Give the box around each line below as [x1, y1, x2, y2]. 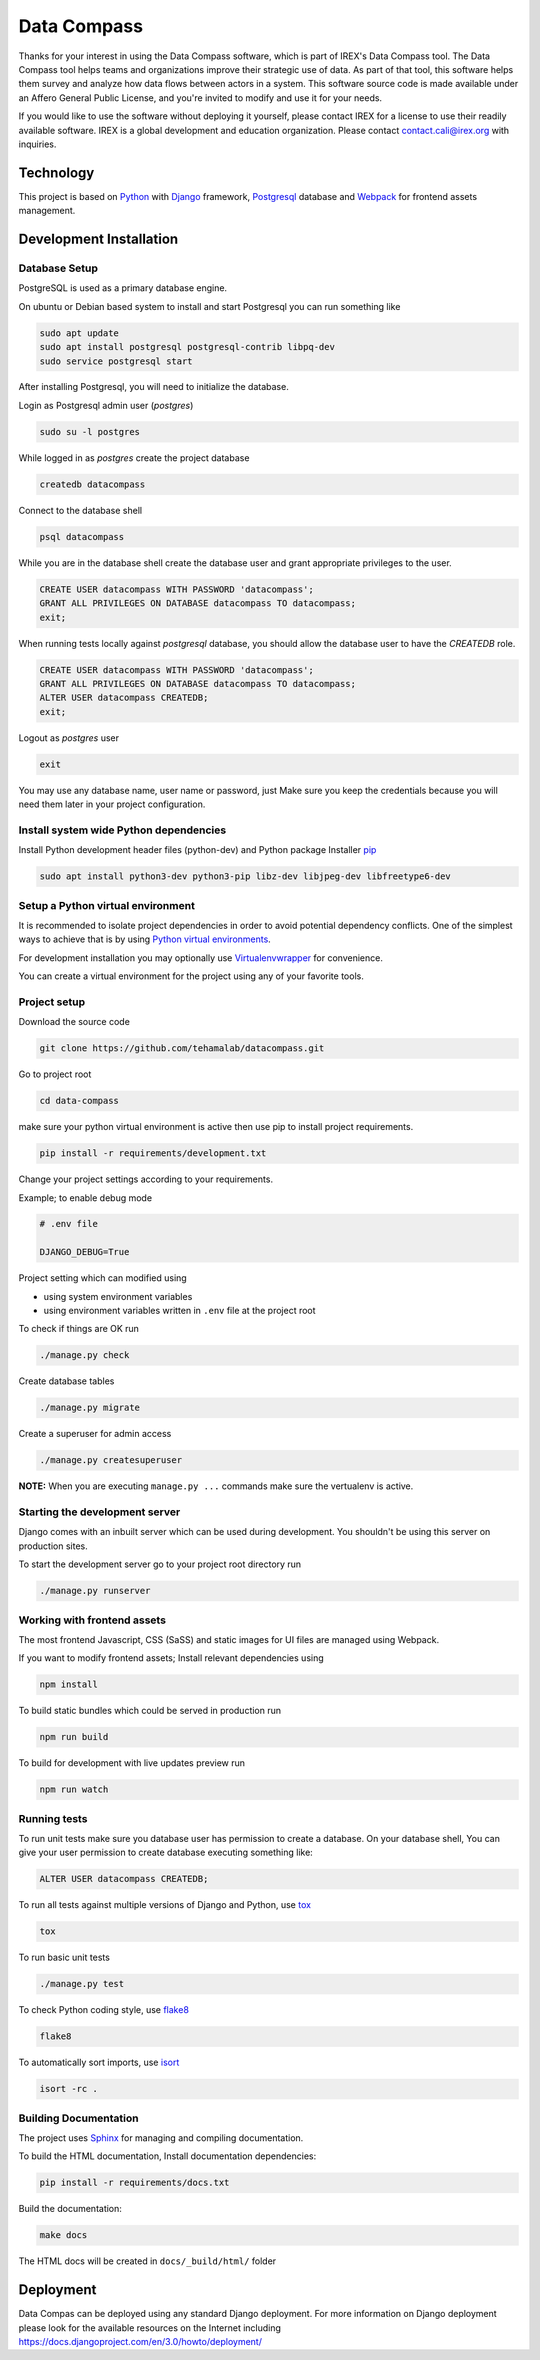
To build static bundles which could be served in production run [18, 1705, 282, 1717]
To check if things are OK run [18, 1323, 140, 1335]
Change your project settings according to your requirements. [18, 1173, 274, 1185]
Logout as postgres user [18, 731, 120, 744]
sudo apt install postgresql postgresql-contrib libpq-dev [39, 341, 335, 353]
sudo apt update [39, 327, 120, 339]
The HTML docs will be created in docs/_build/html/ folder [18, 2255, 277, 2267]
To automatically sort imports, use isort [18, 2056, 180, 2069]
